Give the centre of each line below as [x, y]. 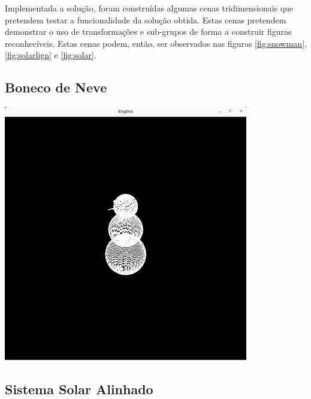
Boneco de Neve [56, 87]
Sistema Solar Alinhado [79, 388]
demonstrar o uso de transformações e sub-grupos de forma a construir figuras [148, 31]
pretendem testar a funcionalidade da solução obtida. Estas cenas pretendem [146, 19]
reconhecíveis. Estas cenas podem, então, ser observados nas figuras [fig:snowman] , [156, 43]
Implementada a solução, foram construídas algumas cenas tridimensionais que [149, 8]
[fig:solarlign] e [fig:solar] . [51, 55]
